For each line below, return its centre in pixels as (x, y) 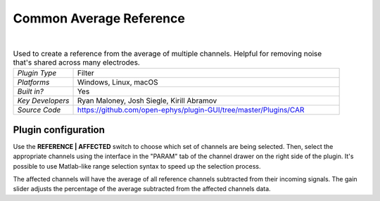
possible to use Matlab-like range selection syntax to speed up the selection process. (137, 166)
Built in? (30, 91)
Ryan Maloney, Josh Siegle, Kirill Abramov (147, 100)
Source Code (39, 110)
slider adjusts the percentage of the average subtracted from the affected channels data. (142, 189)
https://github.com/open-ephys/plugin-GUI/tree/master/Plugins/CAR (191, 110)
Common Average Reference (99, 18)
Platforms (33, 82)
